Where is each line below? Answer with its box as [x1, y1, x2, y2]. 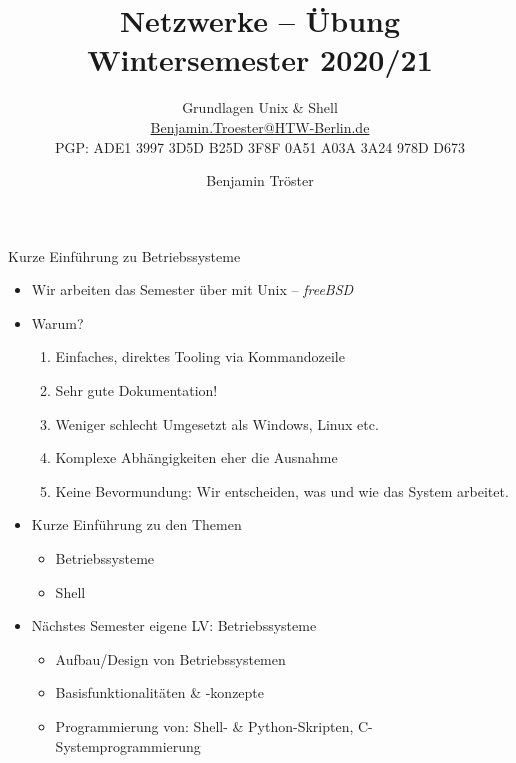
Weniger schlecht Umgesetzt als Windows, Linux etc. [55, 413, 379, 434]
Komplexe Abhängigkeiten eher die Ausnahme [55, 447, 338, 468]
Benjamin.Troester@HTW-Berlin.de [150, 116, 370, 137]
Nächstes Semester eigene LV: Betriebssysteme [31, 615, 317, 636]
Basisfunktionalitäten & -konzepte [55, 682, 265, 703]
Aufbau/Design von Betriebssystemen [55, 648, 286, 669]
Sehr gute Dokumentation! [55, 380, 218, 401]
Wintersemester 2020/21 [87, 39, 433, 80]
